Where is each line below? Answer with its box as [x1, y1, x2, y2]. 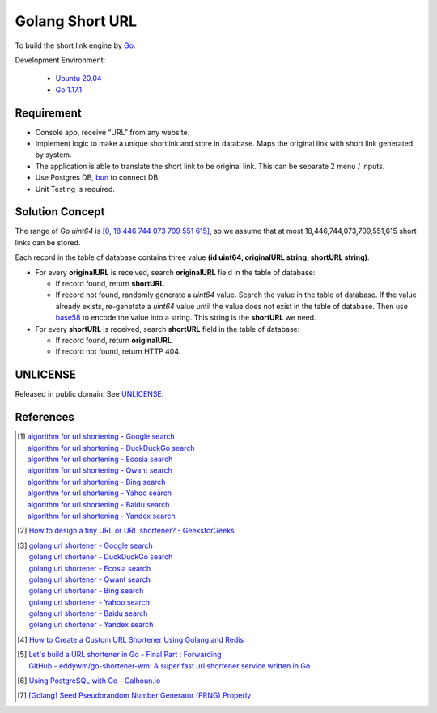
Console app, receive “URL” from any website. [35, 127, 190, 137]
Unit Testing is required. [35, 184, 115, 193]
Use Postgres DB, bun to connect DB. [35, 172, 161, 182]
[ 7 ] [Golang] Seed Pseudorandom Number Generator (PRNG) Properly [17, 690, 252, 700]
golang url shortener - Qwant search [28, 575, 151, 584]
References [15, 410, 74, 424]
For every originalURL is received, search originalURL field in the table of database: [35, 267, 316, 277]
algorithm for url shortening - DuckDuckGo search [27, 443, 195, 452]
